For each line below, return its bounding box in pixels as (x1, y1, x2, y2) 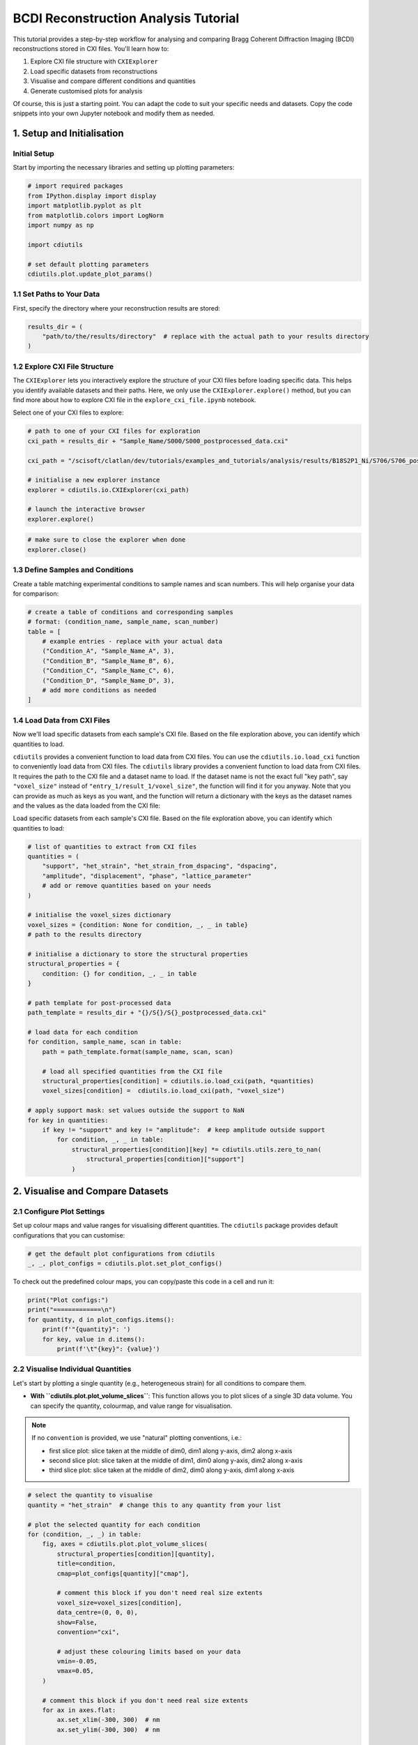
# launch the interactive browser (27, 505, 146, 513)
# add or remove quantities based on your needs (42, 882, 212, 890)
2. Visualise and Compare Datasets (13, 1185, 169, 1197)
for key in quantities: (27, 1116, 109, 1124)
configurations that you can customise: (13, 1231, 125, 1239)
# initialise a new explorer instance (27, 476, 160, 484)
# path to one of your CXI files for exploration (27, 427, 201, 436)
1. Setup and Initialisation (13, 128, 125, 140)
